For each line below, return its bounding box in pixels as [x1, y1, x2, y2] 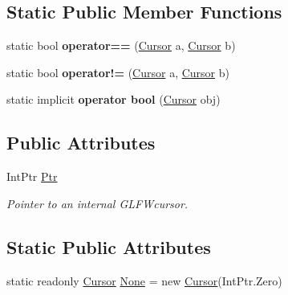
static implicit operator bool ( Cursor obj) [6, 91, 221, 108]
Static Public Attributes [6, 234, 211, 259]
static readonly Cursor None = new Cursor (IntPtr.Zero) [6, 272, 282, 289]
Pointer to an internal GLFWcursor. [6, 195, 189, 211]
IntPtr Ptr [6, 168, 58, 185]
